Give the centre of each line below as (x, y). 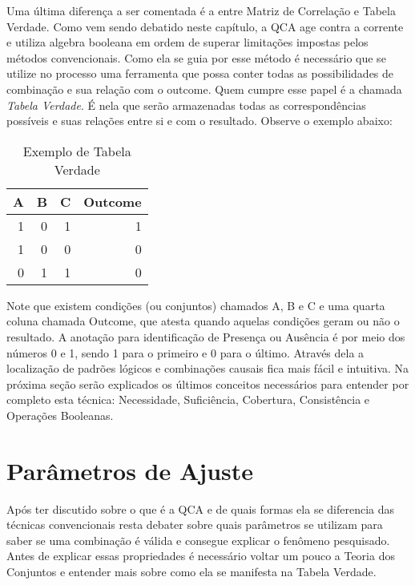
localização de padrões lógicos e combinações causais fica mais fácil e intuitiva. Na (208, 368)
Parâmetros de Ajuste (130, 470)
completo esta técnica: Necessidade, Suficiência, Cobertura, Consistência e (188, 399)
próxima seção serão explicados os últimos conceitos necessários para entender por (208, 383)
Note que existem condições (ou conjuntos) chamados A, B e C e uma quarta (196, 305)
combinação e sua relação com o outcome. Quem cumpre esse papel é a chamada (204, 89)
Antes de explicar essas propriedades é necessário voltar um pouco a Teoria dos (201, 556)
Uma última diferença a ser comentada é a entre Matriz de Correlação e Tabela (201, 10)
